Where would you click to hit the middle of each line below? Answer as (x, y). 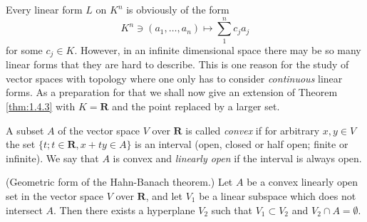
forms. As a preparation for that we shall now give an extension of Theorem (172, 92)
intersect (24, 210)
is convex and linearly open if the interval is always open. (237, 158)
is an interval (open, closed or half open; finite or (242, 144)
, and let (164, 195)
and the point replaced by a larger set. (196, 106)
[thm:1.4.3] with (41, 106)
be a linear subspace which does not (278, 195)
